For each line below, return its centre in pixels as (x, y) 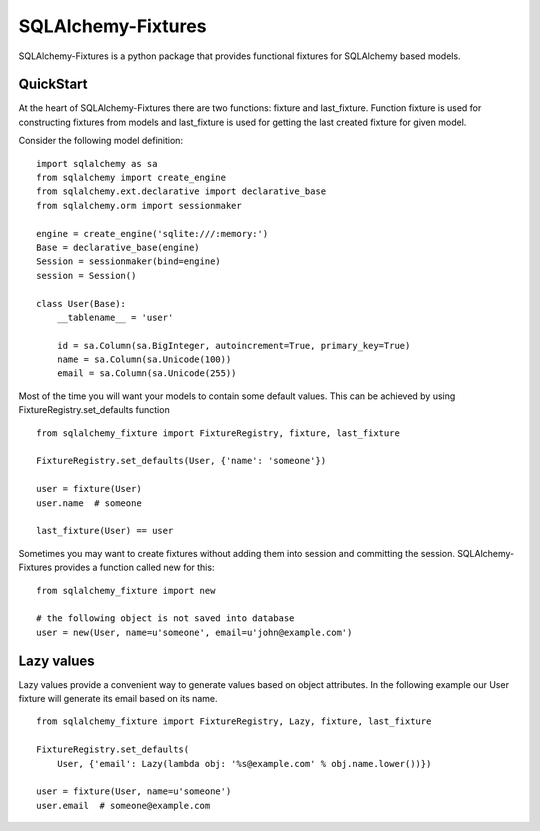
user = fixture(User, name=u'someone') (134, 791)
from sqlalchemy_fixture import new (126, 590)
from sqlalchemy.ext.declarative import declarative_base (181, 191)
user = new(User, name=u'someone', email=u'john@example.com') (194, 632)
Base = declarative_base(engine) (118, 247)
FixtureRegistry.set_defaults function (94, 410)
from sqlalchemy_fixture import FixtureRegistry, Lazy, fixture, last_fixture (234, 721)
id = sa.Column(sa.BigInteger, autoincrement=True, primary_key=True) (233, 345)
